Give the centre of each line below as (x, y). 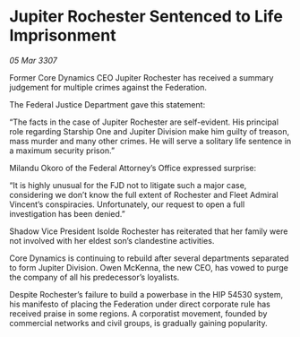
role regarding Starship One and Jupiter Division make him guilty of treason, (149, 131)
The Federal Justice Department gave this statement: (107, 104)
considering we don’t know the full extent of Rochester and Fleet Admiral (144, 194)
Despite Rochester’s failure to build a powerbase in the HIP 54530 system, (146, 294)
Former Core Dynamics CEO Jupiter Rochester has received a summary (141, 77)
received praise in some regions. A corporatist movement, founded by (138, 313)
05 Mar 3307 (34, 60)
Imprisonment (63, 35)
